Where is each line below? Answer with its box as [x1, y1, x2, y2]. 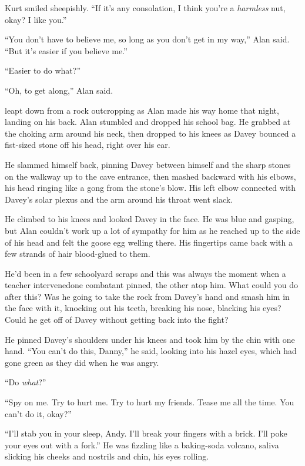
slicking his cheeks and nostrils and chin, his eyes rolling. [5, 450, 209, 462]
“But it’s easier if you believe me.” [5, 44, 128, 57]
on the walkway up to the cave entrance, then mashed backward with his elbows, [5, 170, 296, 182]
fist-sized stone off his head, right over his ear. [5, 138, 170, 151]
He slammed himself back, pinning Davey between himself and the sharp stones [5, 158, 291, 170]
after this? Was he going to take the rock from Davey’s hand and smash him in [5, 290, 290, 302]
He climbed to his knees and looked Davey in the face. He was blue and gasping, [5, 213, 294, 225]
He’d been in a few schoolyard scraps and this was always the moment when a [5, 267, 286, 279]
